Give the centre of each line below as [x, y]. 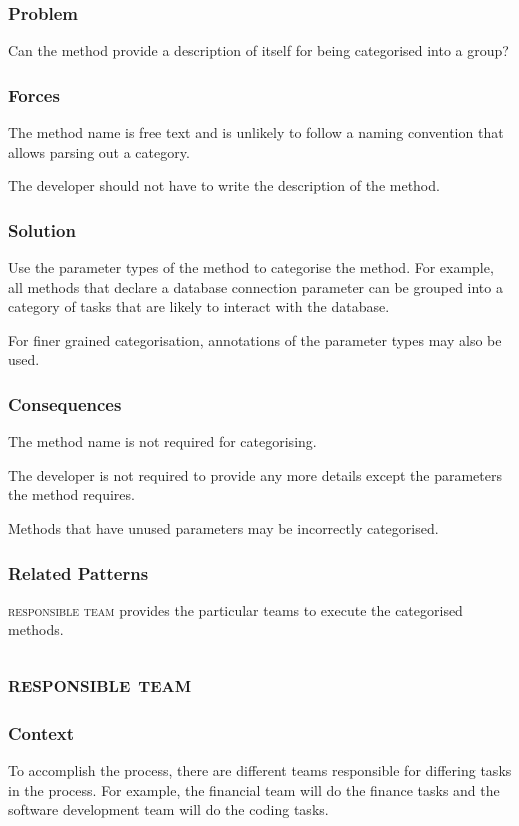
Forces [34, 94]
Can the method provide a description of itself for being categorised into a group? [258, 50]
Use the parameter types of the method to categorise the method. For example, [251, 267]
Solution [42, 229]
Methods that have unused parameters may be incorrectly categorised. [223, 528]
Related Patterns [78, 572]
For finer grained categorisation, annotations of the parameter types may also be [255, 339]
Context [41, 732]
